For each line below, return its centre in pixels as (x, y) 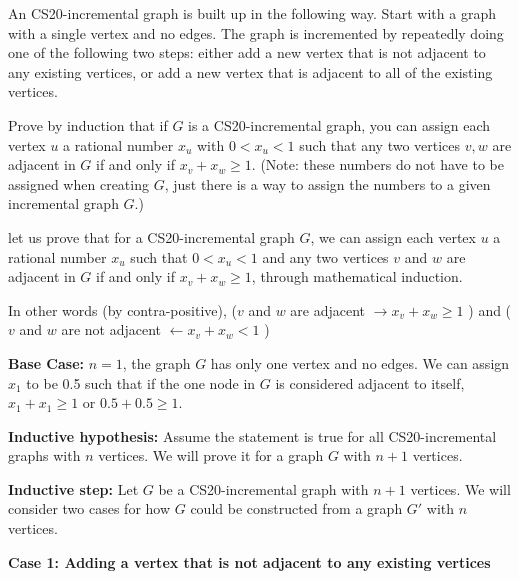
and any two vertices (325, 256)
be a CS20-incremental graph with (263, 488)
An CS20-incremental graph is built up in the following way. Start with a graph (252, 13)
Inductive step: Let (73, 488)
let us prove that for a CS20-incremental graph (151, 236)
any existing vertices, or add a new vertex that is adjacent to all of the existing (250, 71)
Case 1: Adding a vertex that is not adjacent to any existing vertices (249, 561)
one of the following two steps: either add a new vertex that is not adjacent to (247, 52)
